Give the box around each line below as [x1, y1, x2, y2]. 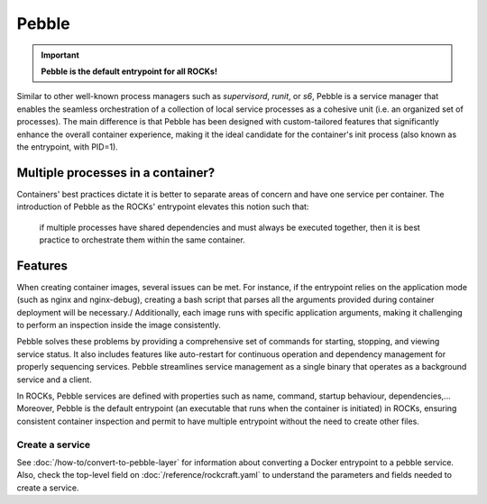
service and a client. [16, 374, 92, 385]
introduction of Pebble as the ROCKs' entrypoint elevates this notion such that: [16, 201, 309, 212]
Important [41, 50, 80, 60]
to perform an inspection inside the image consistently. [16, 320, 221, 331]
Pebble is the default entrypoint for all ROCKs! [41, 66, 218, 77]
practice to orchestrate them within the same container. [39, 234, 245, 245]
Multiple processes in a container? [16, 165, 216, 180]
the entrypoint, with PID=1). [16, 141, 119, 152]
